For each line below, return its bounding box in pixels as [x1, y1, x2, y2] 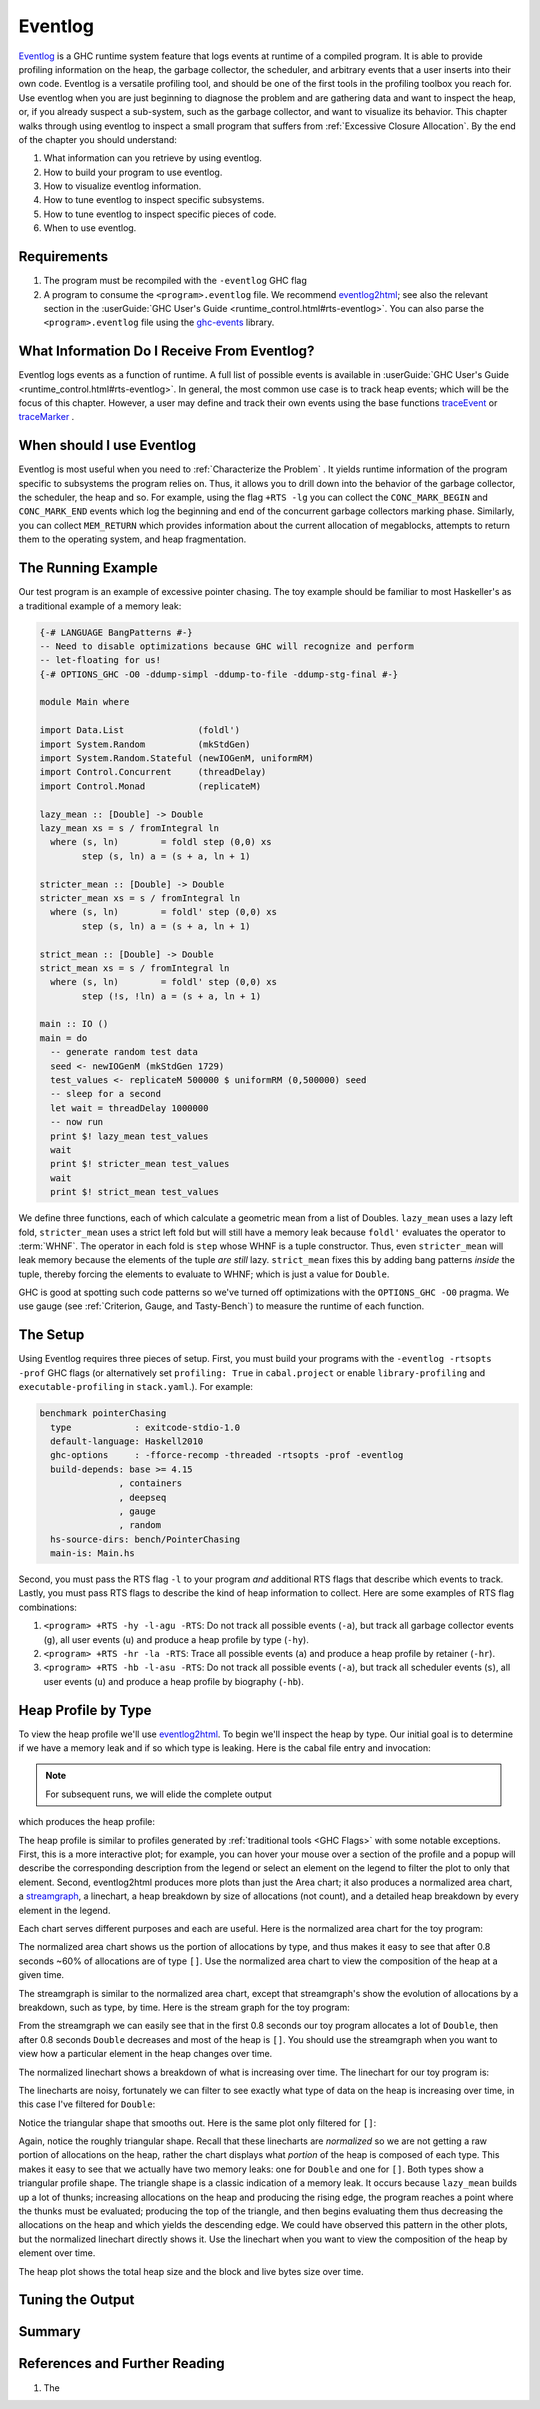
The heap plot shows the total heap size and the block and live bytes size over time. [18, 2265, 364, 2277]
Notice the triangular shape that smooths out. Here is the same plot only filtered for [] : [18, 2116, 377, 2129]
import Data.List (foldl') [39, 725, 240, 736]
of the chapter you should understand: [18, 133, 177, 145]
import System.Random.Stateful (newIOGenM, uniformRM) [39, 753, 314, 764]
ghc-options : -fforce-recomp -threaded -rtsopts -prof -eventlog [50, 1450, 404, 1461]
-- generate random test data [50, 1046, 199, 1058]
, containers [118, 1478, 183, 1489]
